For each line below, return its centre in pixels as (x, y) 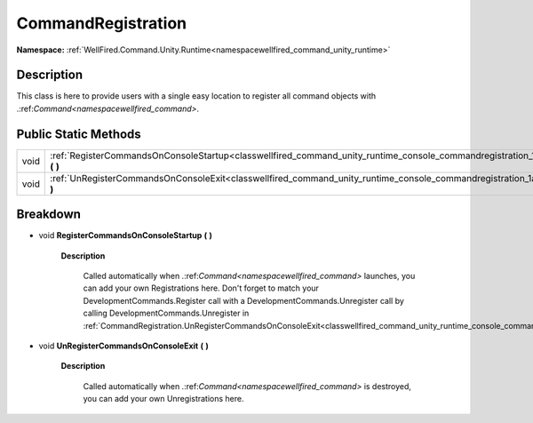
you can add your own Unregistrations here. (163, 399)
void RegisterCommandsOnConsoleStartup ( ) (126, 235)
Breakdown (49, 215)
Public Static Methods (79, 134)
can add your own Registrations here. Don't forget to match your (201, 288)
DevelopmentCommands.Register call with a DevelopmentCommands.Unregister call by (243, 300)
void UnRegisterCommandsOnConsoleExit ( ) (123, 346)
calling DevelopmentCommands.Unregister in (166, 313)
